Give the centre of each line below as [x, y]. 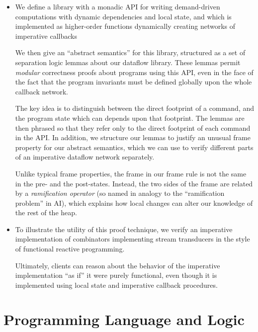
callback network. [42, 91]
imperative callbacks [46, 36]
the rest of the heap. [46, 212]
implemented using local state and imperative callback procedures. [116, 285]
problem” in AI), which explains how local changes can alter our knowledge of [134, 203]
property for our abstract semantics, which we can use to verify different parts [134, 147]
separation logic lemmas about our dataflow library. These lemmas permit [128, 62]
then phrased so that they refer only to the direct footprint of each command [133, 127]
